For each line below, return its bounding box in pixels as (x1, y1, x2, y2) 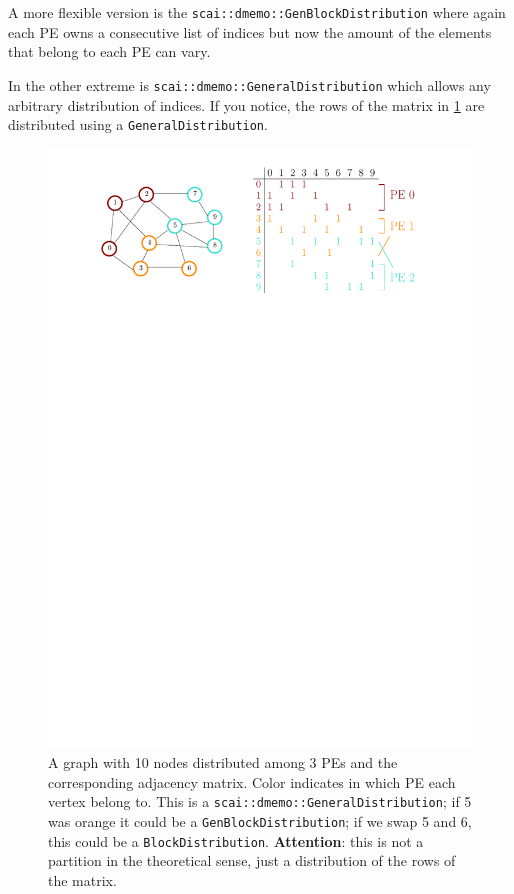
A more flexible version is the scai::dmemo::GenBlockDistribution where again (8, 2, 506, 22)
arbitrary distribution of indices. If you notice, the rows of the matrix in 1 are (8, 94, 485, 115)
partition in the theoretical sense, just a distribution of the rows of (48, 850, 456, 871)
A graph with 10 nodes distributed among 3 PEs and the (48, 752, 398, 773)
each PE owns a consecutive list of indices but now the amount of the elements (8, 21, 492, 42)
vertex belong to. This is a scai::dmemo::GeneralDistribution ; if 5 (48, 791, 472, 812)
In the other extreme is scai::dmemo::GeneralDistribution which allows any (8, 74, 491, 95)
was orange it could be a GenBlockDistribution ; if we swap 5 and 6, (48, 811, 472, 832)
